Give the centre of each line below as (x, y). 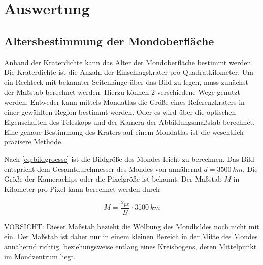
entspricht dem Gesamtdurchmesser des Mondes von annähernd (103, 169)
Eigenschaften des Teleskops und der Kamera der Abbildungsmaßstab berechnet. (129, 122)
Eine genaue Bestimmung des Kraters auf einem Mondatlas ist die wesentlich (124, 131)
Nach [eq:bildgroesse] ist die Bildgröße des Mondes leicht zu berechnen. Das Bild (129, 158)
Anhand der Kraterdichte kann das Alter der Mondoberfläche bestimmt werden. (129, 62)
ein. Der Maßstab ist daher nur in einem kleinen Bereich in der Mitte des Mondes (131, 236)
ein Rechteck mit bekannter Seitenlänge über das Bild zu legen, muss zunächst (126, 82)
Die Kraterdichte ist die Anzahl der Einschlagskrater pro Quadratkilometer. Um (129, 72)
